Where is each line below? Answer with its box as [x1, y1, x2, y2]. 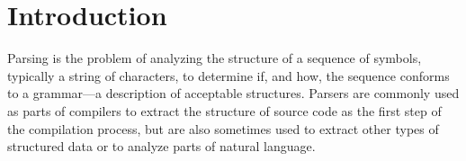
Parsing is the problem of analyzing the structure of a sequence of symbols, [7, 49, 422, 67]
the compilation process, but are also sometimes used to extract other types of [7, 119, 439, 138]
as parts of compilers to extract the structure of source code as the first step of [7, 101, 442, 120]
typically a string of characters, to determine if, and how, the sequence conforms [7, 66, 450, 85]
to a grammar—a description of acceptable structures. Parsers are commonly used [7, 84, 460, 103]
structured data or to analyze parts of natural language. [7, 137, 316, 156]
